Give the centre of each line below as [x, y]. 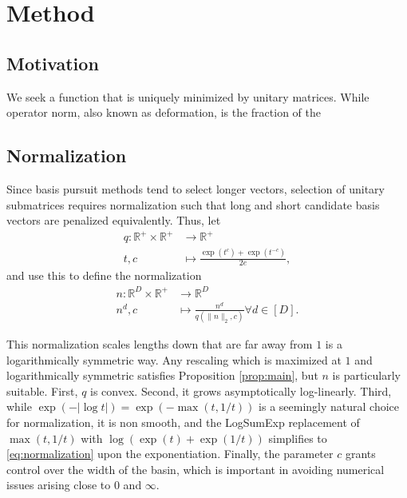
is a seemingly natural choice [329, 406]
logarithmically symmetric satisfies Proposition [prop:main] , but [162, 375]
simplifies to [298, 438]
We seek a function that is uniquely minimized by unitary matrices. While [188, 96]
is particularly [366, 375]
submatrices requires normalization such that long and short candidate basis [193, 204]
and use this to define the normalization [104, 275]
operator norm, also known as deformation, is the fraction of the [164, 112]
